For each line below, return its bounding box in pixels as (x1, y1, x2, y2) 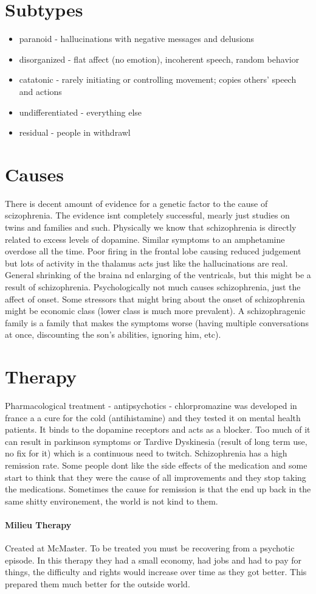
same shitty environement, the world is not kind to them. (5, 494, 218, 507)
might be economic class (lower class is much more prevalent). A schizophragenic (5, 304, 306, 317)
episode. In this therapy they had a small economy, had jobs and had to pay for (5, 553, 302, 566)
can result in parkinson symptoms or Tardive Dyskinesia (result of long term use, (5, 435, 307, 447)
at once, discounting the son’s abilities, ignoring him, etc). (5, 328, 221, 341)
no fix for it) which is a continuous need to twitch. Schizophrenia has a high (5, 447, 287, 459)
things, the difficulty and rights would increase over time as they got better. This (5, 565, 307, 578)
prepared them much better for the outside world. (5, 577, 190, 590)
